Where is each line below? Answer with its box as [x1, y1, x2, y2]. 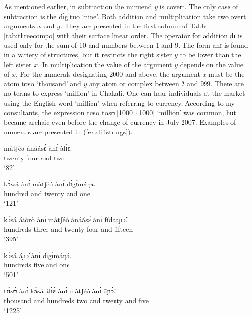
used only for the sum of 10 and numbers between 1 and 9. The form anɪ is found [4, 40, 248, 50]
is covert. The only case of [160, 1, 238, 11]
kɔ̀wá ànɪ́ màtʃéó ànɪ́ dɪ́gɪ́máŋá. [4, 179, 96, 189]
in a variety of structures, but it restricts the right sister [4, 49, 172, 59]
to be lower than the [180, 49, 241, 59]
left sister [4, 59, 32, 69]
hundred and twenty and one [4, 188, 90, 198]
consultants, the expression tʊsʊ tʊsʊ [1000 [4, 107, 133, 117]
